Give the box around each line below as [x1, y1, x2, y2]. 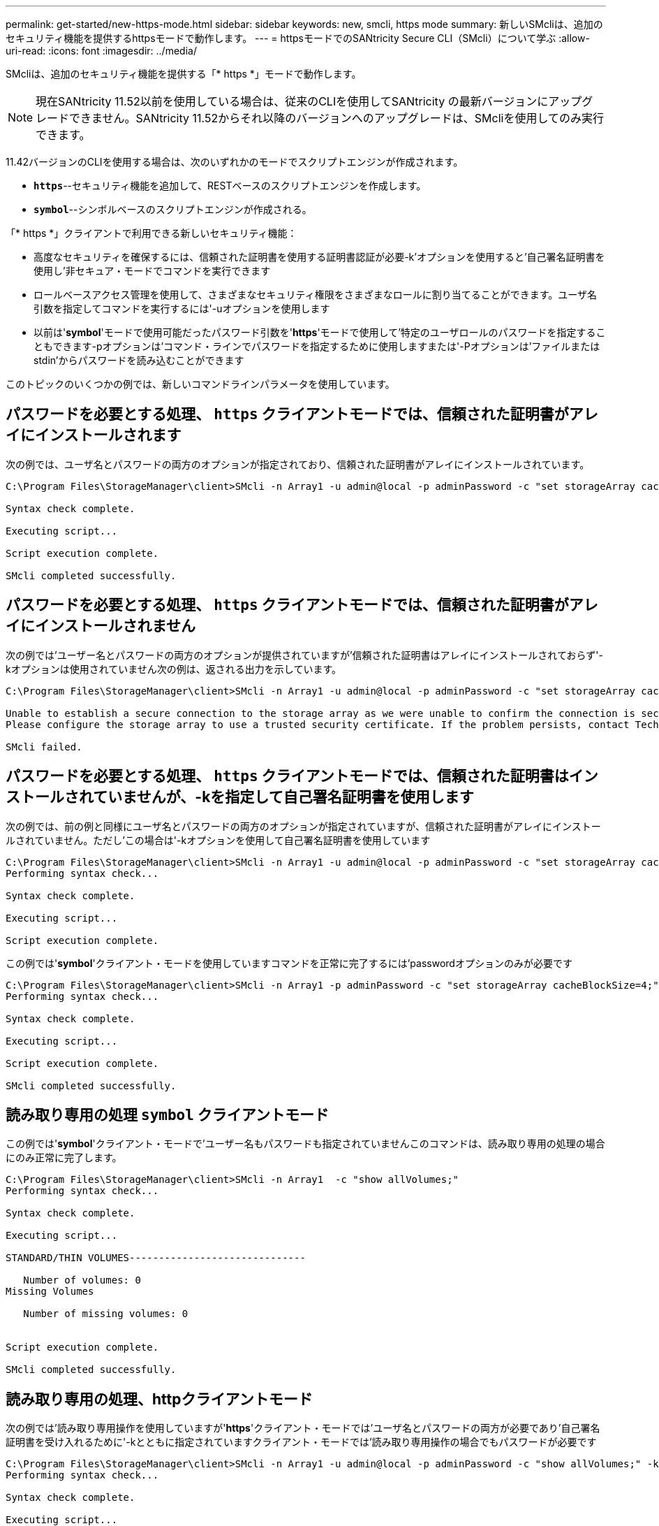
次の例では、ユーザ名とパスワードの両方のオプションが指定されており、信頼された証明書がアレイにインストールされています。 [6, 458, 590, 470]
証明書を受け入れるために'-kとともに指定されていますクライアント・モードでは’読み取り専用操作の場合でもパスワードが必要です [6, 1436, 597, 1448]
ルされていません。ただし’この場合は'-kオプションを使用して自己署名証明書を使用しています [6, 834, 431, 846]
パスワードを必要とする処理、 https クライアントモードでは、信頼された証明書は [6, 767, 569, 785]
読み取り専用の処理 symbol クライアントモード [6, 1105, 329, 1124]
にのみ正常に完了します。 [6, 1151, 122, 1164]
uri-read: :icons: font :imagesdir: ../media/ [6, 45, 197, 57]
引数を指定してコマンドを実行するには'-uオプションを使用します [34, 303, 330, 314]
